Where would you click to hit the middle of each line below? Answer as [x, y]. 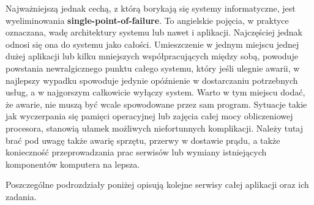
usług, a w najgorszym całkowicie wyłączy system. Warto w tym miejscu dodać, [155, 92]
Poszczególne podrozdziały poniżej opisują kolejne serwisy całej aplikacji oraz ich [157, 184]
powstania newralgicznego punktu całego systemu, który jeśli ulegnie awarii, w [153, 68]
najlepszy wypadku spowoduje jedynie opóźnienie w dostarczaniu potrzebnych [152, 80]
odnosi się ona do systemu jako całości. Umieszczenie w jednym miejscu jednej [152, 44]
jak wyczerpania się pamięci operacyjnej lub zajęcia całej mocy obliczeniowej [149, 116]
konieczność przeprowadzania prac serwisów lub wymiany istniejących [136, 152]
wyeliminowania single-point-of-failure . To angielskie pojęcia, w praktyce [147, 20]
